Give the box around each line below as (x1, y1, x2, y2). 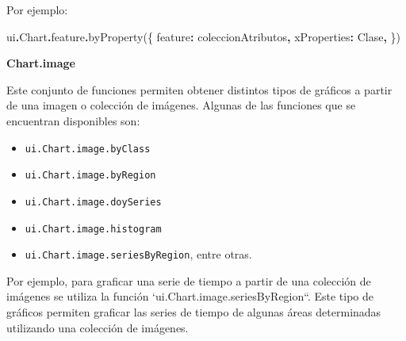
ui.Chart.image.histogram (25, 223, 162, 235)
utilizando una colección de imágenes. (6, 319, 189, 335)
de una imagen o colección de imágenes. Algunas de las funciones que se (6, 97, 356, 113)
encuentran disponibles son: (6, 112, 140, 128)
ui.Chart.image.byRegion (25, 170, 156, 182)
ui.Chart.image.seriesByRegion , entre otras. (25, 246, 252, 262)
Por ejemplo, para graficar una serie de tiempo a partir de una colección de (6, 272, 371, 289)
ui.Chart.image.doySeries (25, 196, 162, 208)
